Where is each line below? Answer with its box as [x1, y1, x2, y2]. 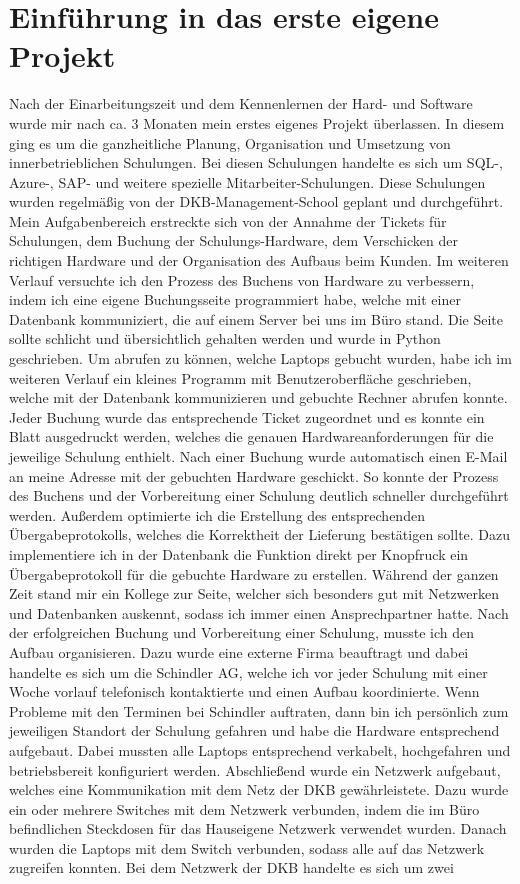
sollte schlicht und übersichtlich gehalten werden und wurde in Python [9, 328, 441, 349]
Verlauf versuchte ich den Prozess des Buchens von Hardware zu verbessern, [9, 269, 475, 290]
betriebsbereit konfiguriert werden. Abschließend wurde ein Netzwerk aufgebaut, [9, 759, 501, 780]
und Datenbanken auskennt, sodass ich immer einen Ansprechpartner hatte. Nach [9, 602, 509, 623]
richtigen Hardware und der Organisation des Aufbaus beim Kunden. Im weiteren [9, 250, 509, 271]
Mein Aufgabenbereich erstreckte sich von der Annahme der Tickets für [9, 210, 447, 231]
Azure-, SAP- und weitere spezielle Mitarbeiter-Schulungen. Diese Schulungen [9, 171, 486, 192]
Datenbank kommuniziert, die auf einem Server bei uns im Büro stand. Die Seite [9, 308, 504, 329]
